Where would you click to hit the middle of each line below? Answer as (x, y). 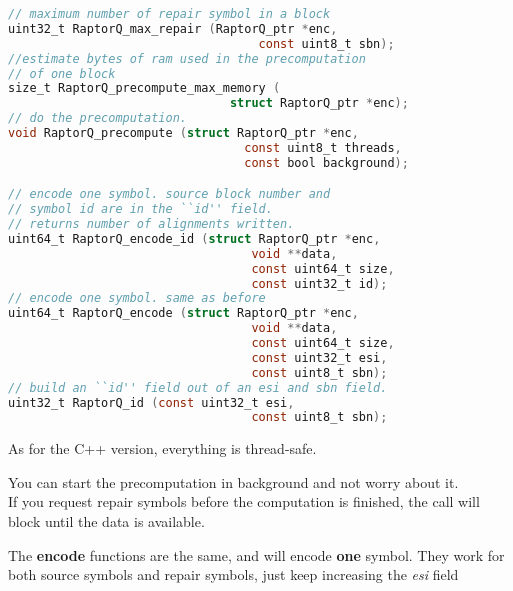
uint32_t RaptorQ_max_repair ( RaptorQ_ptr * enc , (173, 28)
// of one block (62, 73)
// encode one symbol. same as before (137, 298)
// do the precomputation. (97, 118)
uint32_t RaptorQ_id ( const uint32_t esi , (151, 402)
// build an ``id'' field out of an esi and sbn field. (198, 387)
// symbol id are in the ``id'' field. (140, 209)
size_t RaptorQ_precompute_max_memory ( (144, 88)
